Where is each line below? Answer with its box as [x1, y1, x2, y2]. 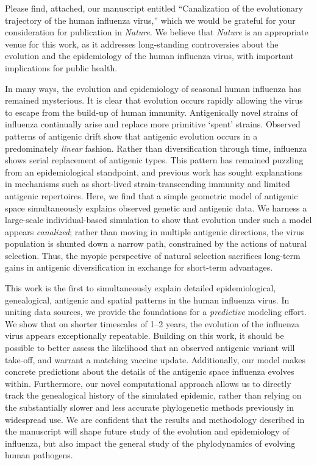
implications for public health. [5, 61, 118, 74]
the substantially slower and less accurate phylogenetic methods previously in [5, 401, 294, 413]
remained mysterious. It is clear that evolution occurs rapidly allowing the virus [5, 94, 303, 107]
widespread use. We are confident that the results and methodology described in [5, 413, 305, 425]
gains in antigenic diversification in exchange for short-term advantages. [5, 261, 273, 274]
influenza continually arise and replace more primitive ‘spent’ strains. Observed [5, 118, 301, 130]
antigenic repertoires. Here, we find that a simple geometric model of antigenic [5, 189, 298, 202]
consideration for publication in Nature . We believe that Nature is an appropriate [5, 26, 308, 38]
